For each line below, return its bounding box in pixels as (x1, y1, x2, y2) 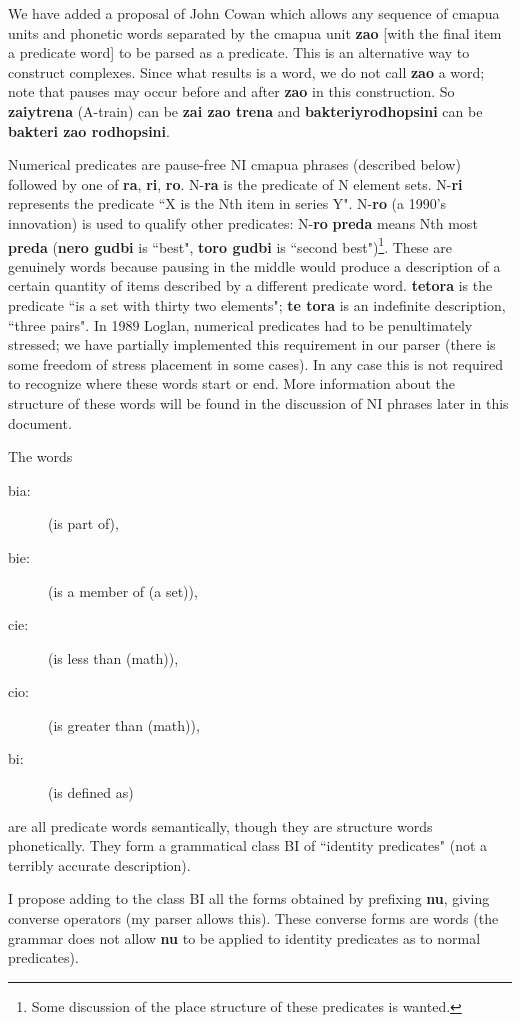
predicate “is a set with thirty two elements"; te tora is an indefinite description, (8, 294, 506, 315)
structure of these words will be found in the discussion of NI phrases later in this (8, 392, 509, 413)
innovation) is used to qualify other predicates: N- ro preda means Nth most (8, 212, 478, 233)
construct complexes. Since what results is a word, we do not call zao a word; (8, 61, 485, 82)
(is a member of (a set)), (48, 580, 198, 601)
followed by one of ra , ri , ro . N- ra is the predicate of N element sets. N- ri (8, 173, 463, 194)
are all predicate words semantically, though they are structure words (8, 815, 433, 836)
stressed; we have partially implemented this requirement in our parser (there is (8, 334, 496, 355)
